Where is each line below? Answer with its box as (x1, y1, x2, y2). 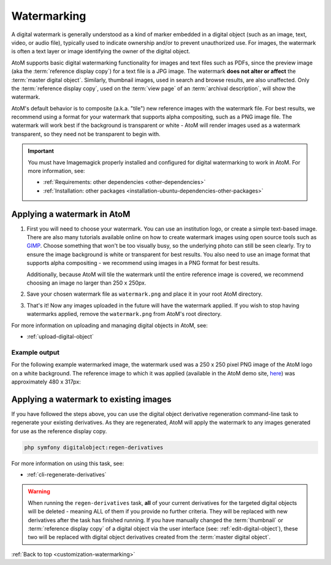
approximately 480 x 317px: (11, 378, 81, 385)
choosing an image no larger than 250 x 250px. (26, 279, 146, 286)
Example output (11, 348, 59, 356)
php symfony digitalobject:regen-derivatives (24, 444, 164, 451)
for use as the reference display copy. (11, 427, 107, 435)
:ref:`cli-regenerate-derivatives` (26, 471, 107, 478)
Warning (28, 488, 50, 495)
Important (28, 147, 55, 155)
